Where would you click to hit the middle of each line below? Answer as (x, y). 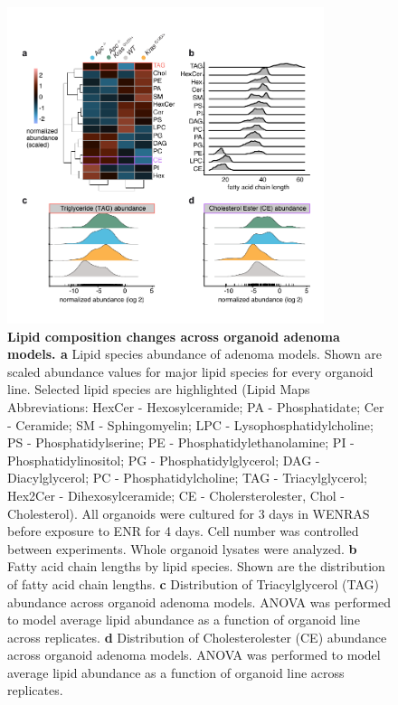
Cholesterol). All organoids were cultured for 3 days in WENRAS (189, 513)
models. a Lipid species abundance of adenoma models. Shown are (195, 354)
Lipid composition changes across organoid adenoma (174, 336)
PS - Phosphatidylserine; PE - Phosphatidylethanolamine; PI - (181, 442)
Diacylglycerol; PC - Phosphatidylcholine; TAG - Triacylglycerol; (187, 478)
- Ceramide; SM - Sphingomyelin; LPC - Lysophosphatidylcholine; (190, 424)
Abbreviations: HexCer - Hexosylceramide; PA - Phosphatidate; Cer (196, 406)
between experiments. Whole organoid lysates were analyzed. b (182, 548)
